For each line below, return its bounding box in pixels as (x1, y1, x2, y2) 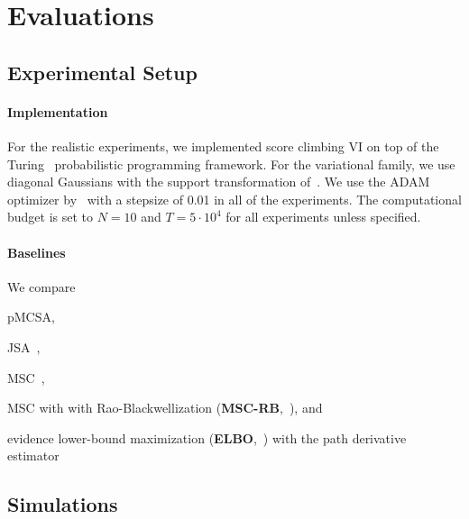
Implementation (7, 102, 108, 121)
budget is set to (7, 207, 94, 226)
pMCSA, (7, 307, 55, 326)
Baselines (7, 242, 66, 261)
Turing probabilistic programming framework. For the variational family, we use (7, 154, 455, 173)
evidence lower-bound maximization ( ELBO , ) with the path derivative (7, 428, 407, 447)
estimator (7, 446, 60, 465)
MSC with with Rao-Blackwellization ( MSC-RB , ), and (7, 398, 323, 417)
